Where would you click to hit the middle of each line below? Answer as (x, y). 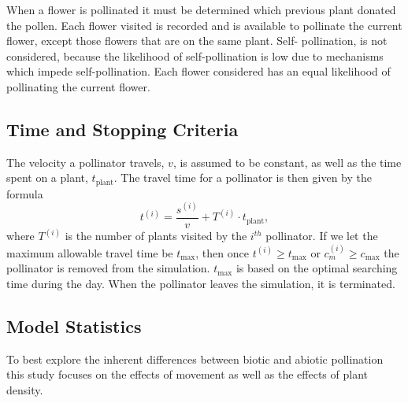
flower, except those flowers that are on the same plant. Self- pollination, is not (197, 41)
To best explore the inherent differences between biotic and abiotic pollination (195, 359)
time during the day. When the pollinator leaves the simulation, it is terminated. (201, 283)
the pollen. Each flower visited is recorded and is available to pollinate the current (204, 25)
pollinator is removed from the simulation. (108, 268)
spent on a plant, (47, 177)
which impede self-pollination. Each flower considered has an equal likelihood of (198, 71)
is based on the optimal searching (317, 268)
